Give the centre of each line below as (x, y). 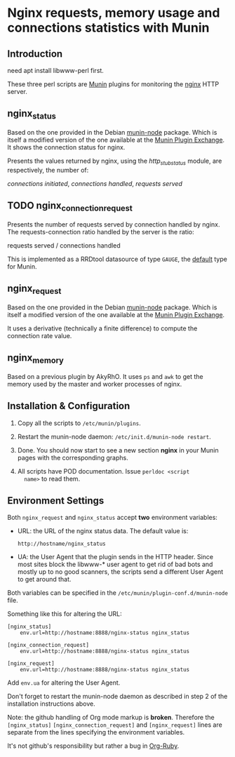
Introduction (35, 54)
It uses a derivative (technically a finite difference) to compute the (102, 328)
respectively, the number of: (48, 170)
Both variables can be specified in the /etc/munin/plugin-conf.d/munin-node (117, 593)
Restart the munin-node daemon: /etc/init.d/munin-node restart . (114, 436)
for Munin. (22, 266)
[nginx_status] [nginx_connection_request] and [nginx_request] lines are (115, 725)
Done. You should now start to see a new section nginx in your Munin (118, 450)
